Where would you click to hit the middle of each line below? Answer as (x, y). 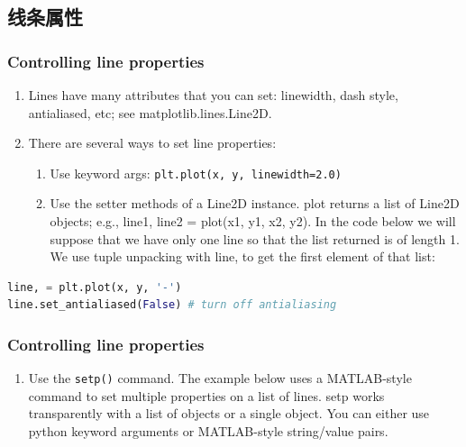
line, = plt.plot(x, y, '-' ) (95, 287)
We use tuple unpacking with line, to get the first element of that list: (242, 256)
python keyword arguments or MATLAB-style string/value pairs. (208, 431)
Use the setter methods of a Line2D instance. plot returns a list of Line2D (255, 203)
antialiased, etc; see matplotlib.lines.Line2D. (150, 112)
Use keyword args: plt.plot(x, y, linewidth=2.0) (196, 173)
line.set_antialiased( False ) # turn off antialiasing (172, 305)
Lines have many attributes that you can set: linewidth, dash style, (213, 95)
